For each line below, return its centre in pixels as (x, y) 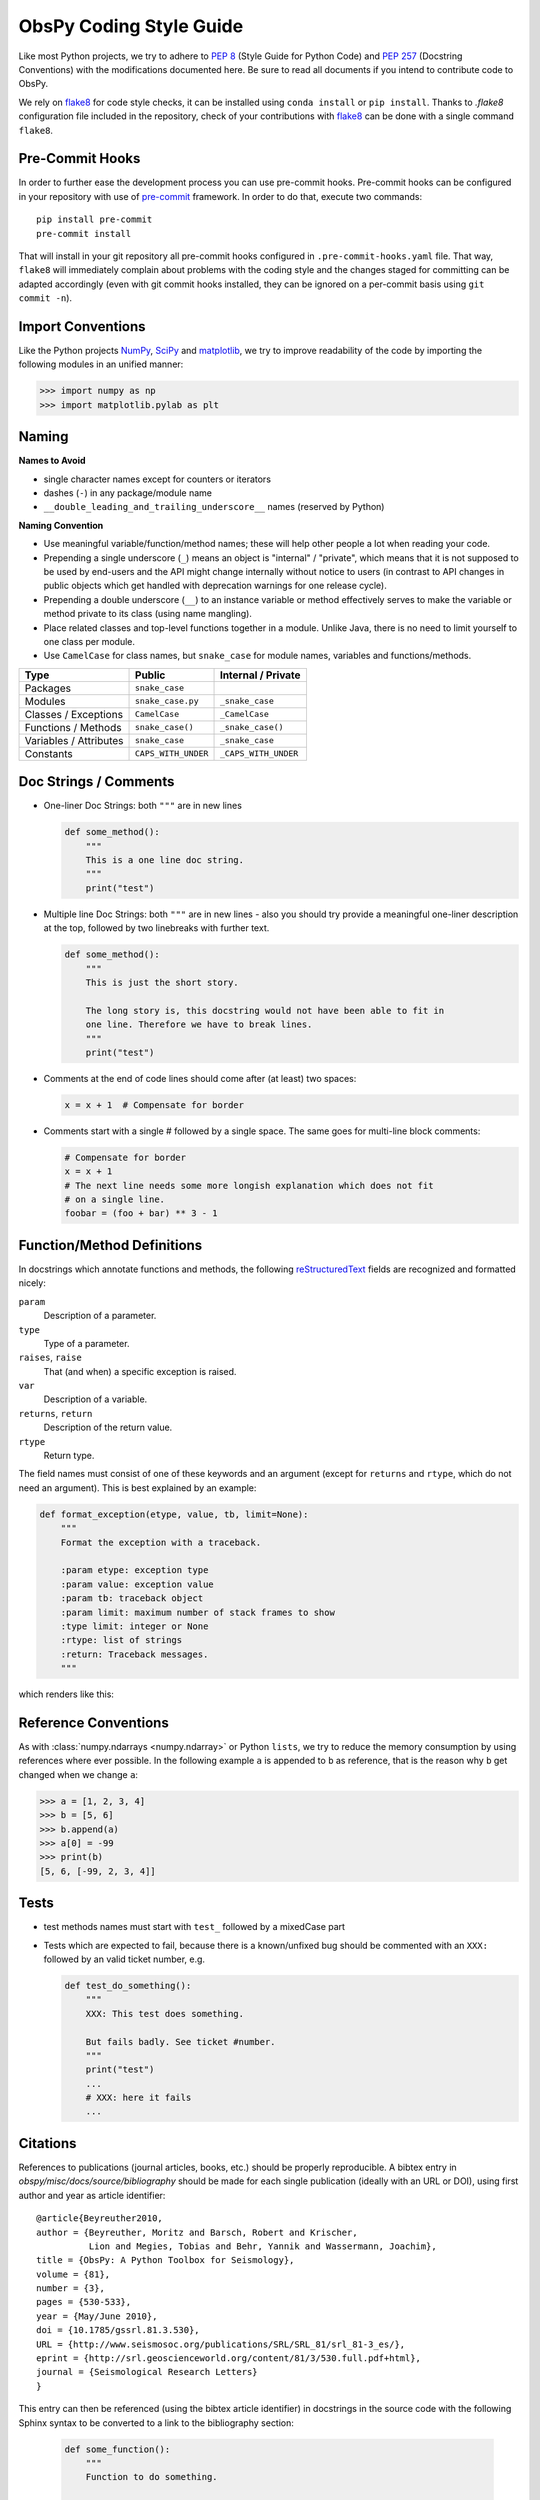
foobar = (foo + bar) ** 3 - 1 (141, 1213)
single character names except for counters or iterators (157, 479)
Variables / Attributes (74, 740)
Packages (48, 688)
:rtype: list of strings (121, 1640)
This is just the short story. (162, 982)
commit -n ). (45, 298)
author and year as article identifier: (92, 2195)
